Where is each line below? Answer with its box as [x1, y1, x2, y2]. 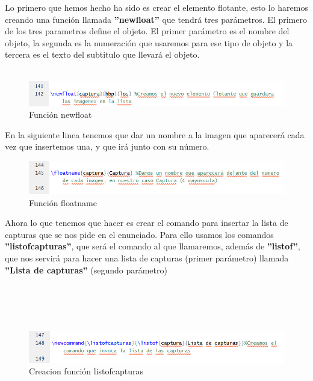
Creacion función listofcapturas [29, 365, 144, 377]
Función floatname [29, 196, 97, 209]
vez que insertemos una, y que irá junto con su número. [5, 140, 209, 153]
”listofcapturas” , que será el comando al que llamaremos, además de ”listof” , [5, 240, 300, 252]
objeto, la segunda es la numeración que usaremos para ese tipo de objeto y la [5, 36, 293, 49]
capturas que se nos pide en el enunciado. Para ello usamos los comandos [5, 228, 274, 240]
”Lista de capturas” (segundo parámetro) [5, 263, 167, 276]
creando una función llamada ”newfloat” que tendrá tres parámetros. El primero [5, 13, 307, 25]
